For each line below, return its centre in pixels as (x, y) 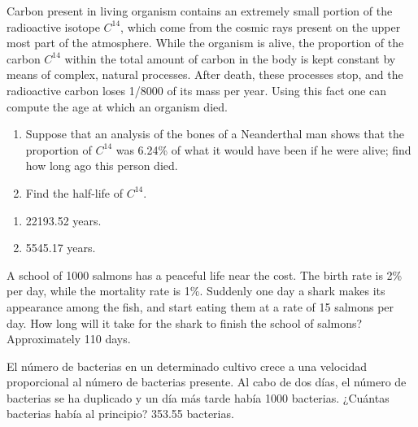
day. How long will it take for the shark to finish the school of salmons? (185, 322)
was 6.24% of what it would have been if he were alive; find (263, 149)
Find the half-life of (74, 192)
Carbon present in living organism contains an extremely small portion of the (200, 11)
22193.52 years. (63, 220)
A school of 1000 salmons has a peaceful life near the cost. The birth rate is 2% (205, 274)
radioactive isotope (53, 26)
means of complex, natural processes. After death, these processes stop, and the (205, 74)
